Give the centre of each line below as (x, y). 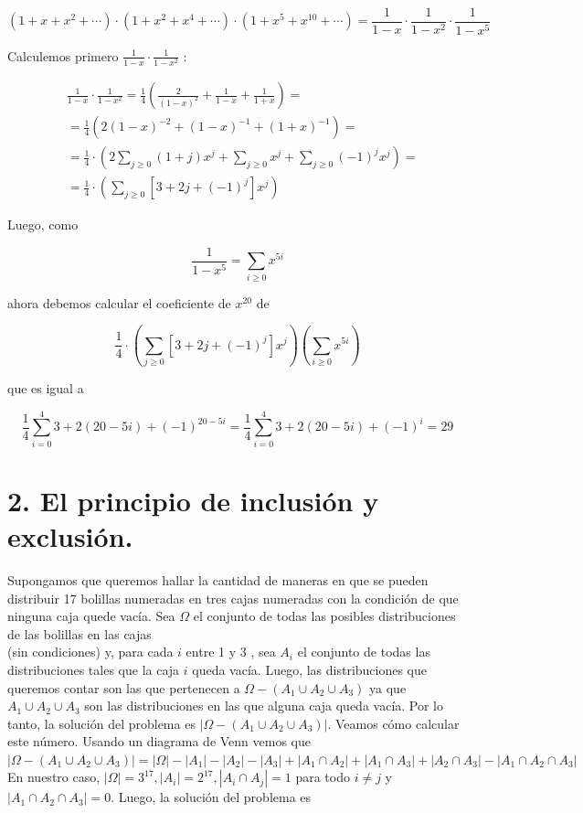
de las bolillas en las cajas (79, 633)
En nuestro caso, (54, 777)
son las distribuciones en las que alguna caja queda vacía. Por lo (264, 706)
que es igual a (46, 387)
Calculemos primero (63, 55)
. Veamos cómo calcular (393, 723)
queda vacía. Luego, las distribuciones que (310, 669)
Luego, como (43, 225)
